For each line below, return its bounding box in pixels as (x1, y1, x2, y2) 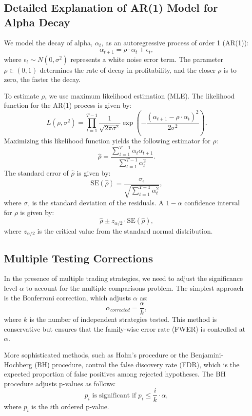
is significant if (92, 392, 136, 399)
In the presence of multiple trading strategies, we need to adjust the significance (4, 273, 243, 283)
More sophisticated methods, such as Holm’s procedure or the (4, 349, 189, 359)
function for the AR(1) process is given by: (4, 100, 132, 110)
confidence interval (184, 198, 240, 208)
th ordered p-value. (52, 401, 109, 412)
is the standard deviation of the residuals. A (32, 198, 164, 208)
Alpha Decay (4, 14, 70, 29)
